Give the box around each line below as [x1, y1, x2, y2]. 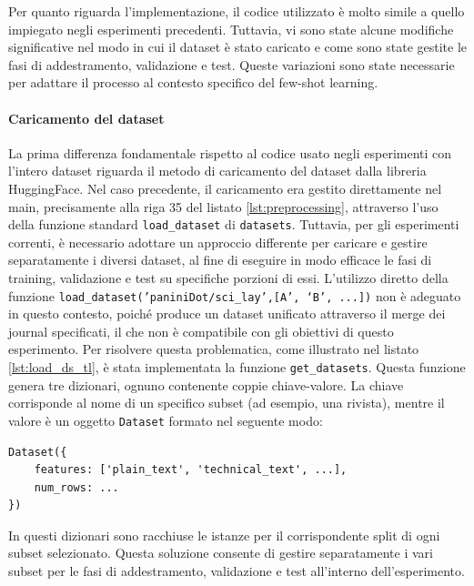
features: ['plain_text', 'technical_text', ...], [34, 463, 348, 477]
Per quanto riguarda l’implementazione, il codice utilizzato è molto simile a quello [8, 2, 465, 20]
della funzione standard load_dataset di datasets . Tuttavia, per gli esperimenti [8, 215, 459, 234]
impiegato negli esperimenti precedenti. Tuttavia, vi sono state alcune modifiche [8, 19, 454, 38]
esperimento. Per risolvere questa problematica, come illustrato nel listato [8, 339, 419, 359]
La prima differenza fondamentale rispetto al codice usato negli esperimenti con [8, 143, 452, 162]
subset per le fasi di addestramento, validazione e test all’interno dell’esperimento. [8, 561, 465, 581]
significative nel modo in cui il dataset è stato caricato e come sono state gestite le [8, 37, 468, 56]
